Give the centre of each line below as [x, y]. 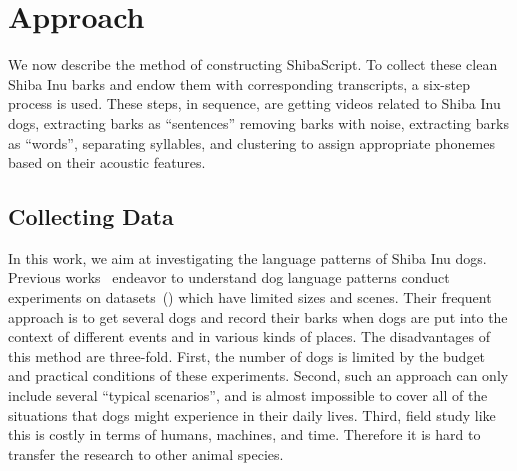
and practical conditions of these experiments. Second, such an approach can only [258, 375]
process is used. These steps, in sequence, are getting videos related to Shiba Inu [254, 103]
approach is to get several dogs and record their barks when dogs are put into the [258, 316]
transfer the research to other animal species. [146, 453]
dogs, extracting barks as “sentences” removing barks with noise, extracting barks [258, 122]
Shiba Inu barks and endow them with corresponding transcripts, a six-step [239, 83]
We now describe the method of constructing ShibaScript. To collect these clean [253, 64]
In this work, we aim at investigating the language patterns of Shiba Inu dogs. [247, 257]
